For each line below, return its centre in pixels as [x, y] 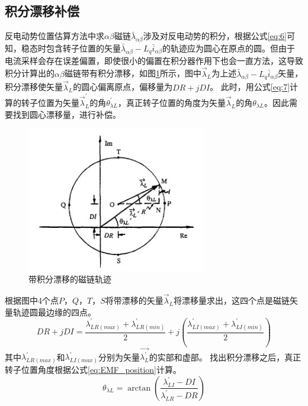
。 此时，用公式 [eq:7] [250, 87]
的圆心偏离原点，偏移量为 [123, 87]
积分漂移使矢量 [34, 87]
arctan [139, 388]
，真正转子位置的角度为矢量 [171, 102]
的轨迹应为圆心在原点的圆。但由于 [229, 48]
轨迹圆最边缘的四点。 [54, 312]
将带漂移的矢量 [134, 300]
